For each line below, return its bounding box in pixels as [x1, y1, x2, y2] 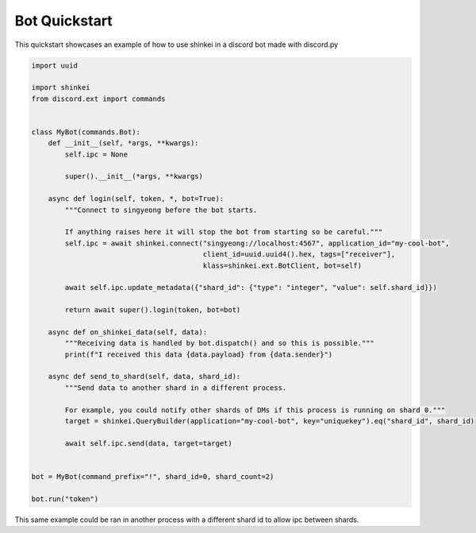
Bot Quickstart [14, 12, 113, 29]
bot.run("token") [31, 494, 99, 504]
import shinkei [31, 83, 90, 92]
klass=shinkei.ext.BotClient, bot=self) [202, 261, 363, 270]
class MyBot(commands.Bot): [31, 127, 140, 137]
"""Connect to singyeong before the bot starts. [64, 205, 258, 214]
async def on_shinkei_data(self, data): [48, 327, 208, 337]
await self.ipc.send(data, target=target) [64, 438, 233, 448]
